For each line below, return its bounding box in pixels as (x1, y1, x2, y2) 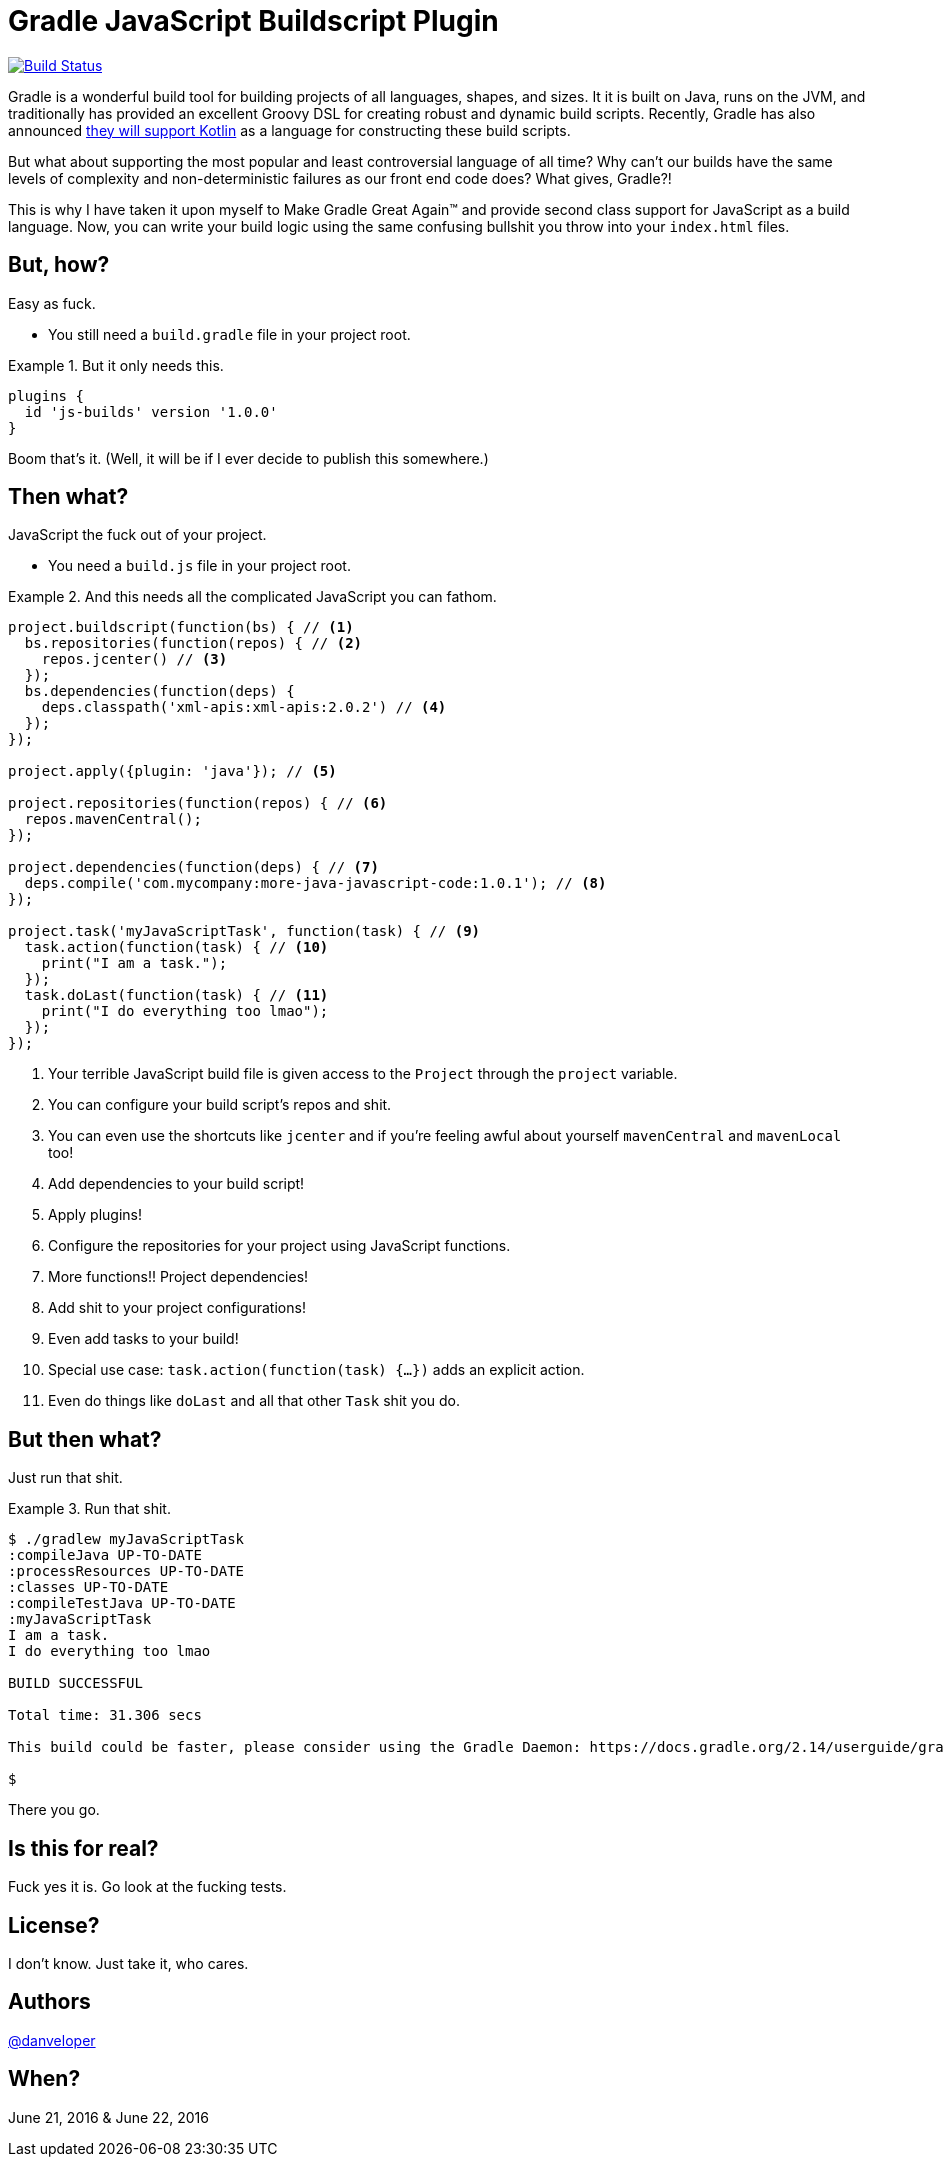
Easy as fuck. (8, 294, 96, 312)
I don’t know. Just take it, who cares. (8, 1954, 249, 1972)
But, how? (8, 252, 110, 278)
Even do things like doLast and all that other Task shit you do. (48, 1392, 461, 1410)
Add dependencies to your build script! (48, 1175, 305, 1193)
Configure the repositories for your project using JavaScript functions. (48, 1237, 511, 1255)
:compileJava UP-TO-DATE (8, 1547, 202, 1564)
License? (8, 1912, 100, 1938)
